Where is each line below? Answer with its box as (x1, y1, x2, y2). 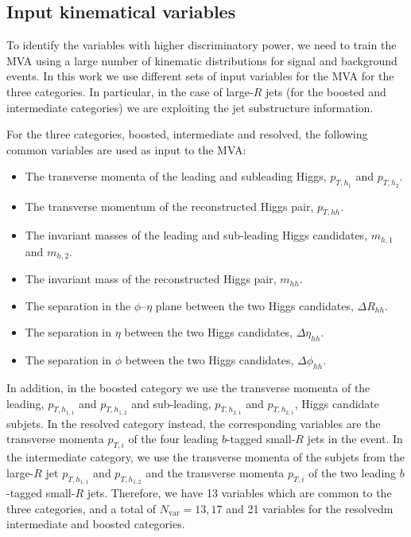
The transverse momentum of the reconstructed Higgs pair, (25, 197, 314, 214)
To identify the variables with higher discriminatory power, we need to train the (6, 37, 397, 53)
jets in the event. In (307, 430, 403, 447)
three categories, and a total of (6, 500, 156, 516)
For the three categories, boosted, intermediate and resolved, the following (6, 126, 368, 142)
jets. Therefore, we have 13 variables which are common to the (87, 484, 392, 501)
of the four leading (128, 430, 219, 447)
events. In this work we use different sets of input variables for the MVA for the (6, 68, 394, 84)
